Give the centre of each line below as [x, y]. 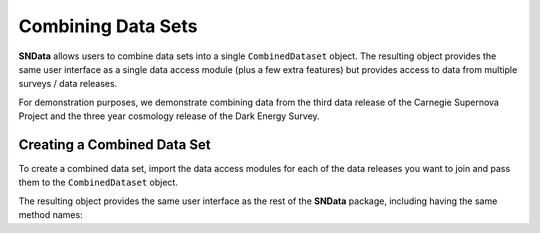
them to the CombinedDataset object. [98, 182]
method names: [51, 215]
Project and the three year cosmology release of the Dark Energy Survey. [169, 116]
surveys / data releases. [68, 84]
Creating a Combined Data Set [114, 144]
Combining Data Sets [108, 26]
